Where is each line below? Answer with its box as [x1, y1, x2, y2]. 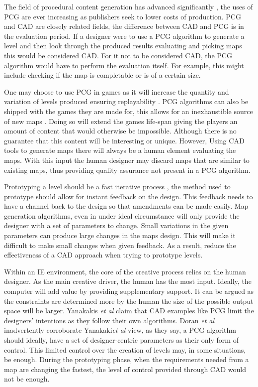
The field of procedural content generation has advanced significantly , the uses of [4, 1, 253, 11]
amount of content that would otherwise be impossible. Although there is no [4, 126, 237, 136]
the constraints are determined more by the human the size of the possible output [4, 295, 254, 306]
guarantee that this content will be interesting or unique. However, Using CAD [4, 135, 245, 145]
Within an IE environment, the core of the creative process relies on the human [4, 266, 246, 276]
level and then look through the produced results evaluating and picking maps [4, 40, 242, 51]
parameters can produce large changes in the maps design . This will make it [4, 230, 236, 241]
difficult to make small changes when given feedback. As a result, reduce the [4, 240, 236, 250]
